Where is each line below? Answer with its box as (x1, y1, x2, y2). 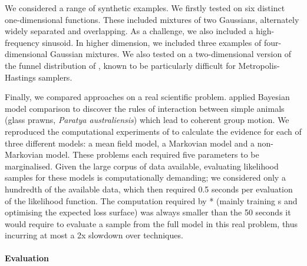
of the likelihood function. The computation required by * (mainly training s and (5, 194, 298, 207)
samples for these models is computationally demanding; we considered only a (5, 171, 286, 184)
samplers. (38, 71, 72, 83)
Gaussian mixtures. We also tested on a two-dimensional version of (50, 48, 292, 60)
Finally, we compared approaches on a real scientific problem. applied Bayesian (5, 91, 290, 103)
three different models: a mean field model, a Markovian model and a (5, 137, 255, 149)
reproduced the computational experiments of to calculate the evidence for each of (5, 125, 302, 137)
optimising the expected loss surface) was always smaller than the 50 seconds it (5, 206, 291, 218)
